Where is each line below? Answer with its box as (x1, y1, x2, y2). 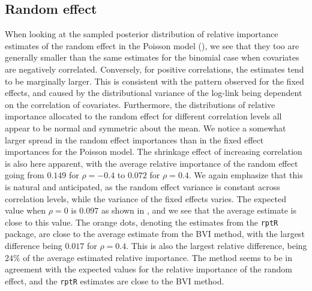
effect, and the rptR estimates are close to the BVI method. (5, 274, 224, 287)
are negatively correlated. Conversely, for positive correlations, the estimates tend (5, 62, 304, 75)
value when (5, 204, 46, 217)
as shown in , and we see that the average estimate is (101, 204, 296, 217)
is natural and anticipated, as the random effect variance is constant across (5, 180, 280, 193)
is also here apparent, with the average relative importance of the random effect (5, 157, 298, 169)
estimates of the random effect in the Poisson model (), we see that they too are (5, 39, 299, 52)
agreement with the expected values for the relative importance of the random (5, 263, 292, 275)
